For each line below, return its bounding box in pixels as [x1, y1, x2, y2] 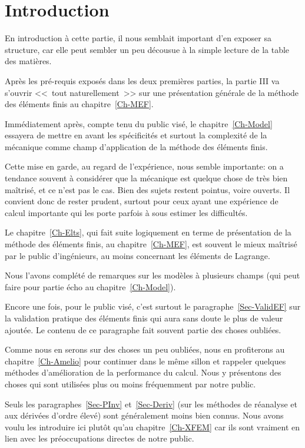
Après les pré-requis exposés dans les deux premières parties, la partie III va [5, 74, 280, 87]
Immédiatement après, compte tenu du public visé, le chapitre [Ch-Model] [5, 117, 273, 130]
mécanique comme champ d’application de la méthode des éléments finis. [5, 140, 268, 152]
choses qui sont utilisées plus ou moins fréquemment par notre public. [5, 377, 256, 390]
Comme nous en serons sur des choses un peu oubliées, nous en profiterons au [5, 343, 285, 356]
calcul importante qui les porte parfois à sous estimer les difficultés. [5, 206, 248, 218]
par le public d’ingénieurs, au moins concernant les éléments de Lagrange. [5, 249, 270, 261]
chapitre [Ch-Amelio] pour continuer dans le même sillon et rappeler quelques [5, 354, 286, 367]
